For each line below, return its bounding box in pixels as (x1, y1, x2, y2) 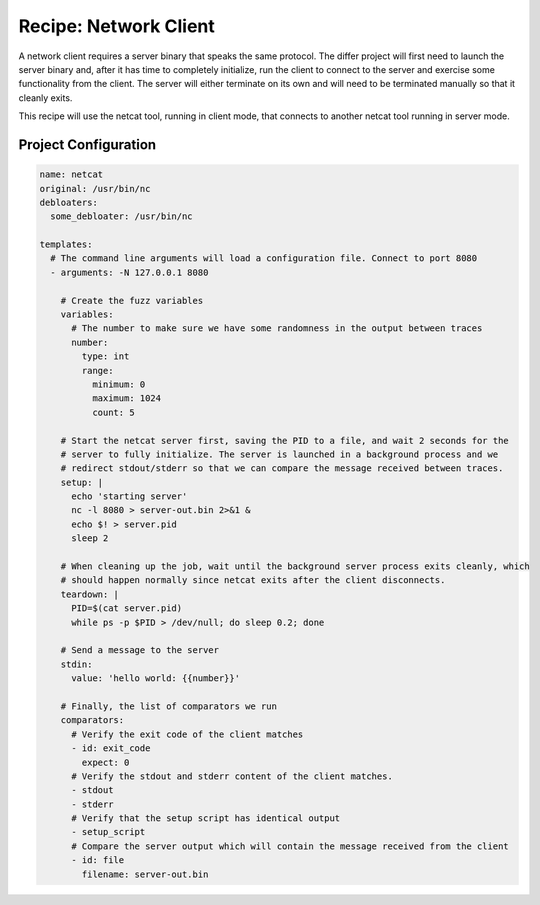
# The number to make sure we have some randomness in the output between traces (71, 323, 483, 334)
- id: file (71, 855, 125, 866)
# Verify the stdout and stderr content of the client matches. (71, 770, 394, 782)
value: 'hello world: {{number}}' (71, 673, 240, 684)
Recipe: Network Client (18, 15, 215, 37)
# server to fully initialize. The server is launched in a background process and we (60, 448, 499, 460)
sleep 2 (71, 533, 109, 544)
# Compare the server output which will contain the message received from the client (71, 840, 509, 852)
